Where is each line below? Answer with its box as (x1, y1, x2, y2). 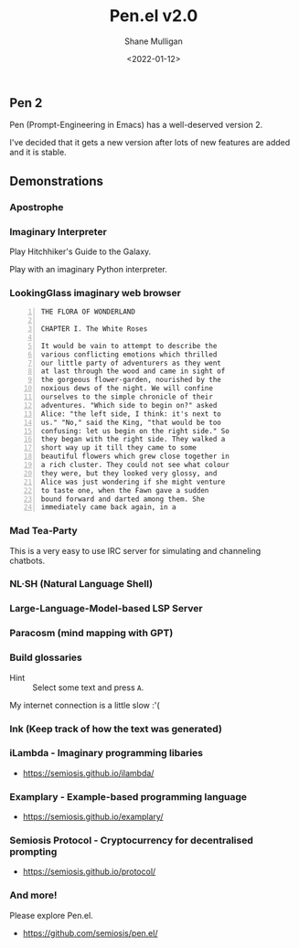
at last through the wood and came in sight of (40, 367, 226, 376)
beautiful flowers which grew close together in (40, 452, 230, 462)
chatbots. (9, 555, 46, 566)
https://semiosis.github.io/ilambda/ (22, 767, 155, 778)
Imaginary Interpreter (9, 225, 107, 238)
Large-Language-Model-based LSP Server (9, 602, 203, 615)
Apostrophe (9, 200, 64, 213)
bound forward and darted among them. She (40, 495, 206, 504)
